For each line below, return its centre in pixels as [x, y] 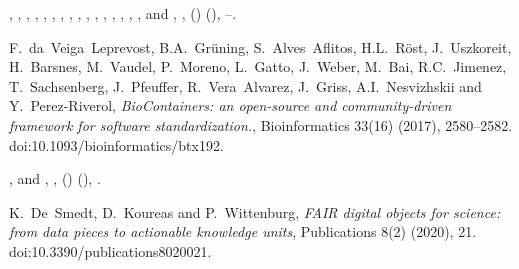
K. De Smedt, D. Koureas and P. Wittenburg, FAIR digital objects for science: [255, 211]
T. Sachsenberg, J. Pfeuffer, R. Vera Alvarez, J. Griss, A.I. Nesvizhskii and [245, 85]
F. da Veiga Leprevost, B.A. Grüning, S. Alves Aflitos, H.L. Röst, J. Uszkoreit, [260, 46]
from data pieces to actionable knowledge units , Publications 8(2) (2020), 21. [243, 231]
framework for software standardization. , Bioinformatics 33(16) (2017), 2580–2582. [261, 124]
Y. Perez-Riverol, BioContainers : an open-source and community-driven [230, 105]
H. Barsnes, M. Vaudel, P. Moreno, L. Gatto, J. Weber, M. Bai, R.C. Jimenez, [258, 66]
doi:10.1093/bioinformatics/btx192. [116, 144]
